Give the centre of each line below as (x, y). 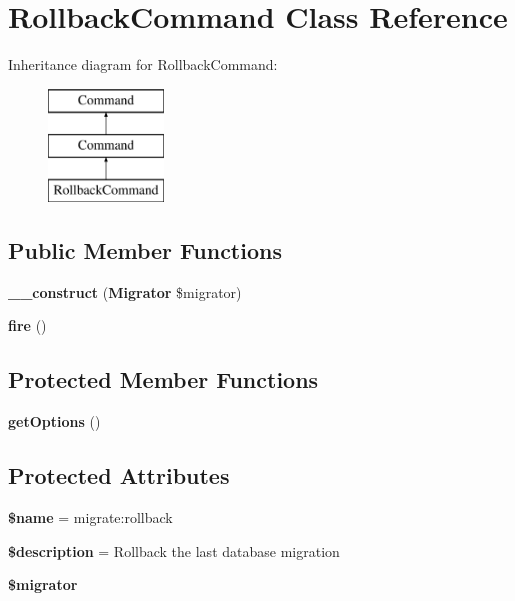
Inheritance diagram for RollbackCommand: (143, 64)
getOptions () (54, 421)
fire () (27, 325)
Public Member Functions (145, 250)
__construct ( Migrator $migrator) (125, 291)
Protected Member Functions (163, 379)
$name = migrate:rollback (90, 517)
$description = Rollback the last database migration (174, 550)
